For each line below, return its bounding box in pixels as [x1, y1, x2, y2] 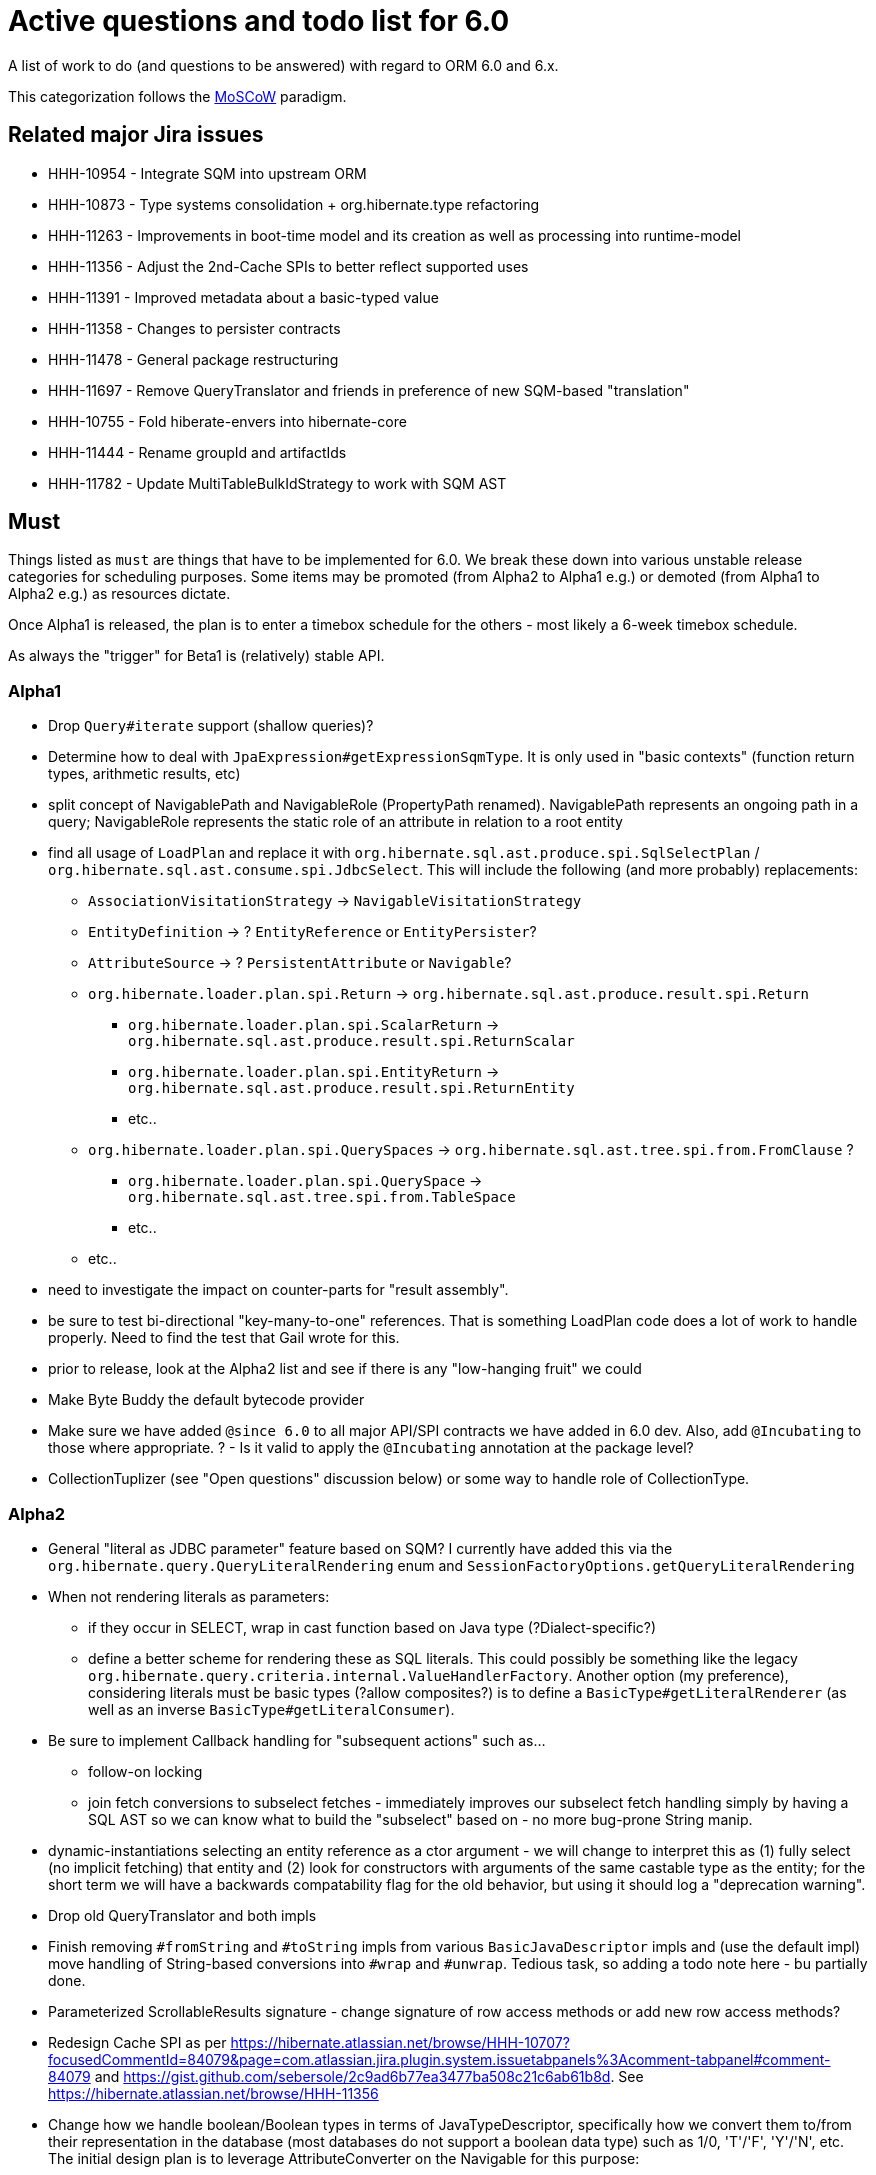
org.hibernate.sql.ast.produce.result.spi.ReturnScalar [128, 1033, 575, 1050]
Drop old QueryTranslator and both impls [48, 1906, 317, 1924]
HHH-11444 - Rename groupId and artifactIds [48, 443, 347, 461]
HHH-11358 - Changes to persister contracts [48, 319, 341, 337]
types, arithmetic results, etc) [48, 765, 241, 783]
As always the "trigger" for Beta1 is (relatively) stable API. [8, 647, 385, 665]
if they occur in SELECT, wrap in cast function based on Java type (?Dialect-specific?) [88, 1618, 657, 1636]
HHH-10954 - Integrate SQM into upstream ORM [48, 164, 367, 182]
